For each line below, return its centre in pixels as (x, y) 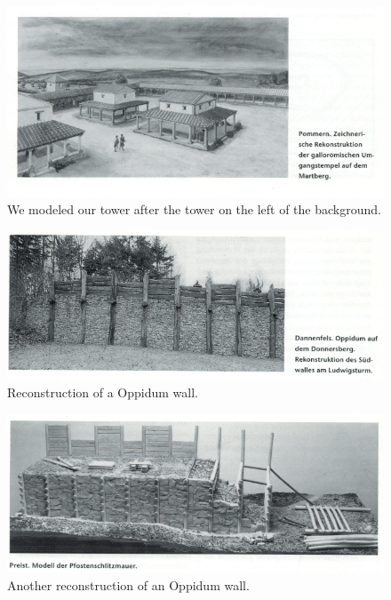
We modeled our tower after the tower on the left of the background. (194, 209)
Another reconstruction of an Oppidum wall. (128, 585)
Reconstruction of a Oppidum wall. (103, 392)
